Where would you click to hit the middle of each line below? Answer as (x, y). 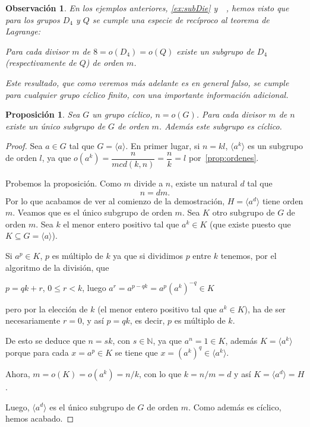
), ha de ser (265, 309)
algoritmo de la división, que (57, 267)
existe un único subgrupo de (56, 126)
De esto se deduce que (45, 340)
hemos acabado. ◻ (40, 418)
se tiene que (136, 352)
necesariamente (33, 320)
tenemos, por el (249, 255)
